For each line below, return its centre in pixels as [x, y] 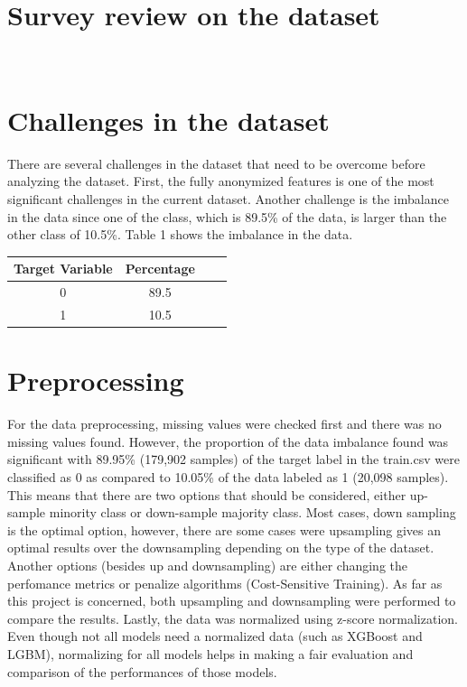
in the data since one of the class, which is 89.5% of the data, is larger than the [227, 216]
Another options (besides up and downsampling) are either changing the [208, 565]
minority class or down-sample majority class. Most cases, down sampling [252, 512]
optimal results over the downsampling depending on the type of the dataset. [221, 548]
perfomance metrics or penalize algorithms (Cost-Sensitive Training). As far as [225, 583]
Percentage [160, 269]
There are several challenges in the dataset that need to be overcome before [216, 163]
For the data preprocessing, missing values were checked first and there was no [224, 424]
